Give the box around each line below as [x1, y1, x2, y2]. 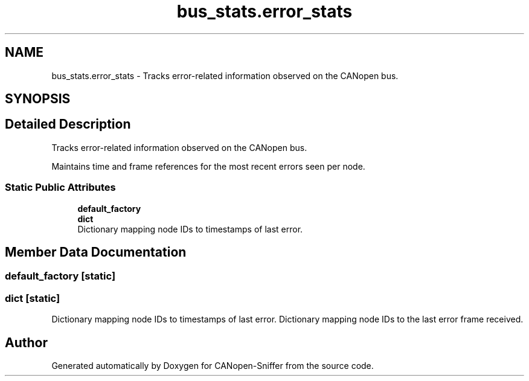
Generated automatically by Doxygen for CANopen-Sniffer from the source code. [51, 360, 374, 371]
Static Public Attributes [5, 181, 116, 194]
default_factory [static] [5, 270, 116, 283]
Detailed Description [5, 117, 131, 132]
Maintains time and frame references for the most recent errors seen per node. [51, 161, 365, 171]
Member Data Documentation [5, 245, 187, 260]
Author [5, 335, 48, 350]
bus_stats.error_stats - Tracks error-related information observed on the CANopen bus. [51, 70, 399, 81]
